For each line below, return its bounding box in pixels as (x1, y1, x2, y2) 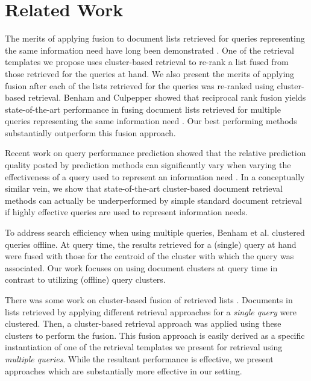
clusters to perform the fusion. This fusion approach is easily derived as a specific (5, 329, 305, 341)
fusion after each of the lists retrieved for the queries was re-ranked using (5, 79, 274, 92)
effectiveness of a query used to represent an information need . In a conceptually (5, 170, 305, 183)
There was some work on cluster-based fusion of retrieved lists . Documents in (5, 294, 293, 306)
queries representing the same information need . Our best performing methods (5, 115, 297, 127)
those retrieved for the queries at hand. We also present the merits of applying (5, 67, 295, 80)
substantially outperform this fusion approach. (5, 126, 176, 139)
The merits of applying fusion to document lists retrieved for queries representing (5, 32, 305, 45)
